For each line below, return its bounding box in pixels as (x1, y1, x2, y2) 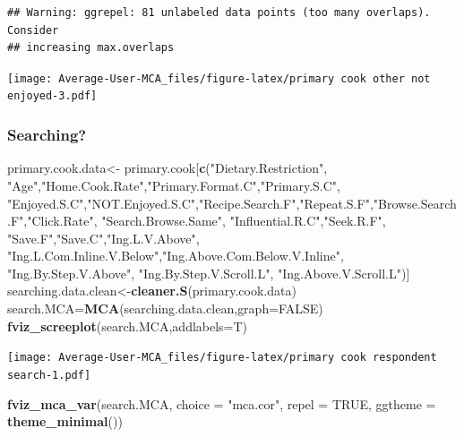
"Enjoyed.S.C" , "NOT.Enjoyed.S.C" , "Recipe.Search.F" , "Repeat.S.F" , (7, 193, 374, 212)
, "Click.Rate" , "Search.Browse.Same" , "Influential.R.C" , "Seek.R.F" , (23, 211, 386, 230)
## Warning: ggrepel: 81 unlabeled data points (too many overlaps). (7, 6, 431, 19)
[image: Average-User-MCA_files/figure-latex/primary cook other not (7, 72, 431, 85)
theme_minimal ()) (7, 412, 123, 431)
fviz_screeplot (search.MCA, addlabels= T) (7, 316, 248, 335)
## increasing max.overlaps (7, 41, 175, 55)
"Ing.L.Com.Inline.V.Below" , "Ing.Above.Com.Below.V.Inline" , (7, 246, 344, 265)
